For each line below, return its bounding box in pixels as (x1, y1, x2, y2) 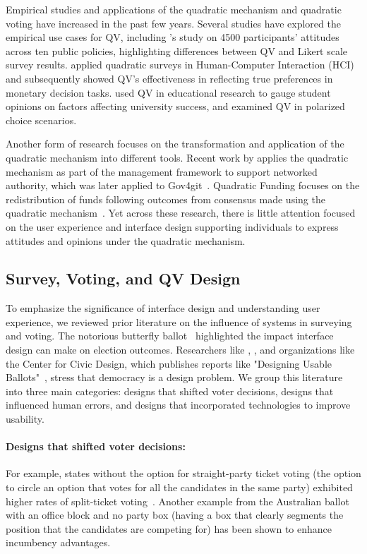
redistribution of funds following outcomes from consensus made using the (6, 191, 325, 206)
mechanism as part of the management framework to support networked (6, 164, 318, 179)
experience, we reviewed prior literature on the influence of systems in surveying (6, 314, 352, 329)
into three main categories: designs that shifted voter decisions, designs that (6, 383, 334, 398)
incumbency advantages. (6, 535, 111, 550)
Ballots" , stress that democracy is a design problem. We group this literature (6, 370, 343, 385)
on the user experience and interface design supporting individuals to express (6, 219, 339, 234)
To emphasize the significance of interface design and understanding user (6, 301, 320, 315)
